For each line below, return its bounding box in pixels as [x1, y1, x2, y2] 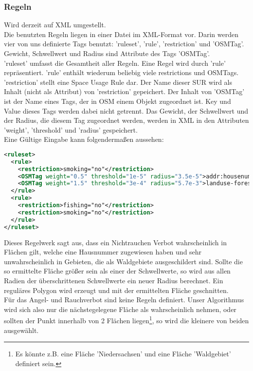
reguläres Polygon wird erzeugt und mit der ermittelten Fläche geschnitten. [4, 285, 229, 295]
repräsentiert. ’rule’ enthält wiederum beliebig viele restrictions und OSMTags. [4, 67, 239, 78]
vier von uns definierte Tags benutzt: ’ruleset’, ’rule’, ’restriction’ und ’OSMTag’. [4, 39, 244, 49]
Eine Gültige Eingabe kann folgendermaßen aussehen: [4, 134, 164, 144]
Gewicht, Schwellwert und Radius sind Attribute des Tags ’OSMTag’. [4, 48, 210, 58]
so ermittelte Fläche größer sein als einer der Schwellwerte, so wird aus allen [4, 266, 231, 276]
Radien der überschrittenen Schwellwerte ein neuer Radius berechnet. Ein [4, 275, 223, 285]
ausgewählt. [4, 325, 39, 335]
